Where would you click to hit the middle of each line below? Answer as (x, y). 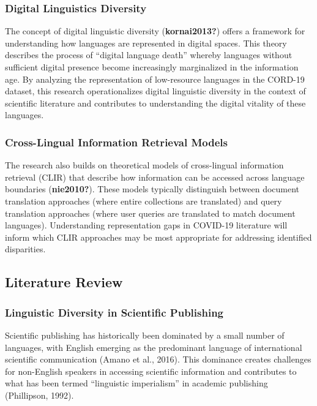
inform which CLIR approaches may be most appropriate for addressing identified (158, 237)
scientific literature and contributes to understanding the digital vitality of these (155, 103)
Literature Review (64, 282)
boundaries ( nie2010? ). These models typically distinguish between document (152, 189)
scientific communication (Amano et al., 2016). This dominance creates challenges (158, 359)
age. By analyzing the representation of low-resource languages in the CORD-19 (155, 79)
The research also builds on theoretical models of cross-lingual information (144, 165)
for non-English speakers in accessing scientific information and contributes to (151, 371)
